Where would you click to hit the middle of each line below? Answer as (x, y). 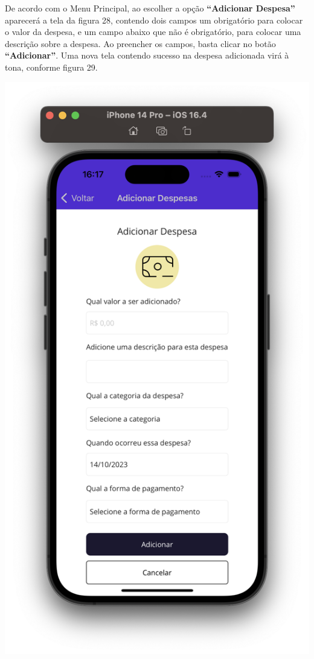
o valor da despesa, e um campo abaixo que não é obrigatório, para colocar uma (153, 32)
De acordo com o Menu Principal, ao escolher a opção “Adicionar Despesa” (150, 8)
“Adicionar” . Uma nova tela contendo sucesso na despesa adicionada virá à (147, 55)
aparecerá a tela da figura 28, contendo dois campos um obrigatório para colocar (154, 20)
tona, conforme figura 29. (51, 67)
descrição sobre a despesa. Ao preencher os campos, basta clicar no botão (140, 43)
